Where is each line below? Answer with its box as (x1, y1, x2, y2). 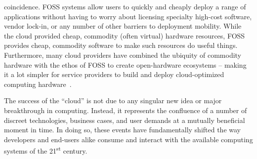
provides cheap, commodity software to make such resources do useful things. (4, 40, 238, 50)
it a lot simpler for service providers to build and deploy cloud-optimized (4, 69, 224, 79)
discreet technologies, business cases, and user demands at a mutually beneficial (4, 115, 245, 125)
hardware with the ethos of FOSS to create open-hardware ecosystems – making (4, 59, 247, 70)
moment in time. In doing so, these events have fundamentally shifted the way (4, 124, 241, 135)
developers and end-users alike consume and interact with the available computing (4, 134, 253, 144)
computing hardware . (4, 79, 72, 89)
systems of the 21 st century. (4, 144, 87, 156)
